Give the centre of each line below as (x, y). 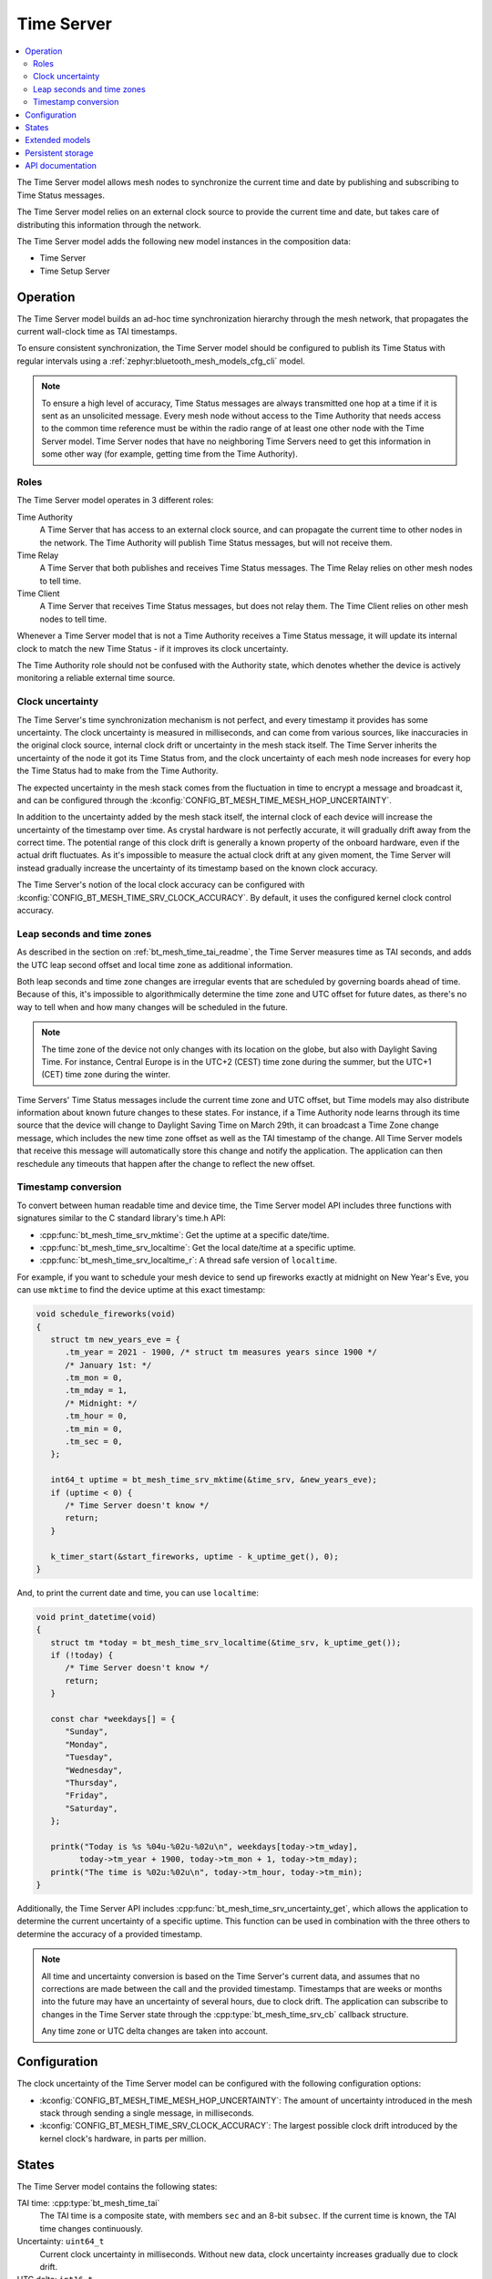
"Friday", (87, 1795)
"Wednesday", (94, 1770)
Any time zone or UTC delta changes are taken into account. (155, 2031)
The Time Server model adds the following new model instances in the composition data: (184, 242)
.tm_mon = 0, (94, 1378)
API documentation (61, 166)
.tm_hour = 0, (96, 1416)
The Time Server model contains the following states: (117, 2186)
